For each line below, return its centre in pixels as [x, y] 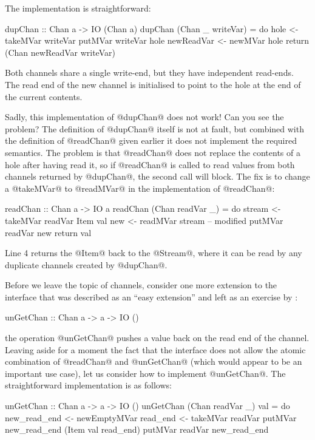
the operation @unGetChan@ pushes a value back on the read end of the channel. [157, 338]
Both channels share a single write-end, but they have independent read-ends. [149, 73]
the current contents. [44, 96]
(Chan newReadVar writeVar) [60, 52]
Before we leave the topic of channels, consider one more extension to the [141, 285]
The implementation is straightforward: [78, 8]
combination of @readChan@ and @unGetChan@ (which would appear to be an [154, 361]
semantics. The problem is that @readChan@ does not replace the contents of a [153, 152]
